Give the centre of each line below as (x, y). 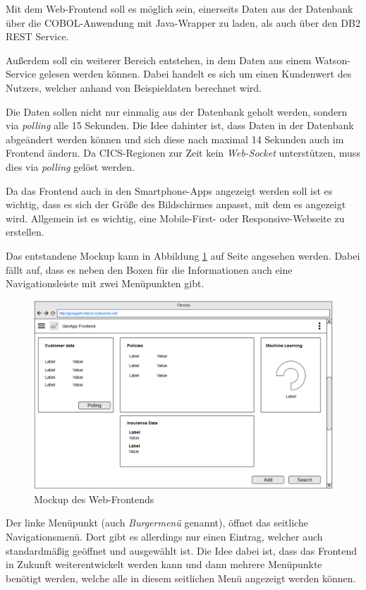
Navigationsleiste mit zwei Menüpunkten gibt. (105, 283)
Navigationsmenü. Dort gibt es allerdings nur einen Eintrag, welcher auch (164, 536)
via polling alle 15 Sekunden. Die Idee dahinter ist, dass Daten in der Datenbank (180, 125)
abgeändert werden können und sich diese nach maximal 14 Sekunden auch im (175, 139)
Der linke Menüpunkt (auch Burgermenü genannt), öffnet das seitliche (157, 523)
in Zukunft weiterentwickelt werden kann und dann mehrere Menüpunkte (164, 564)
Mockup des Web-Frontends (94, 499)
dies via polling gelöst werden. (70, 166)
